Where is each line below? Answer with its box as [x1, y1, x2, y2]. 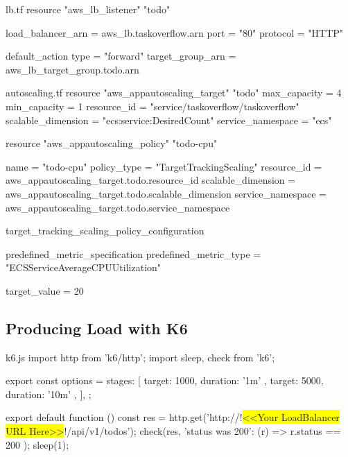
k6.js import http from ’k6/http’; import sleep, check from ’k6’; [6, 350, 275, 364]
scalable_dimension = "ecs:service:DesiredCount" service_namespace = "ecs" [6, 112, 332, 127]
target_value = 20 [6, 283, 84, 298]
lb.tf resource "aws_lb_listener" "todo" [6, 2, 171, 16]
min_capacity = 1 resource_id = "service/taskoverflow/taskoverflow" [6, 98, 299, 113]
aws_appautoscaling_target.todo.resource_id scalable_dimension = [6, 173, 296, 187]
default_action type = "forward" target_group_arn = [6, 49, 236, 63]
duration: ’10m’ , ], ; [6, 386, 92, 401]
